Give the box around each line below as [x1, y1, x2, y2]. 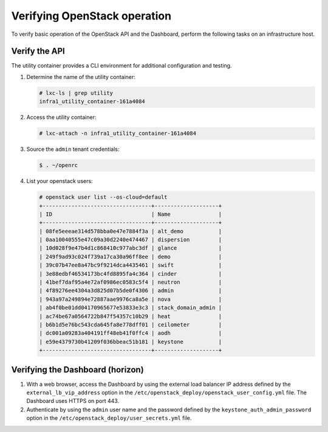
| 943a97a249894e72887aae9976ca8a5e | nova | [39, 295, 222, 303]
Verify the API [11, 46, 65, 57]
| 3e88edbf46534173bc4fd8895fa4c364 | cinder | [39, 270, 222, 277]
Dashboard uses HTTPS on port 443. [26, 397, 120, 405]
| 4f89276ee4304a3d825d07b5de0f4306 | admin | [39, 287, 222, 294]
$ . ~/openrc [39, 162, 78, 169]
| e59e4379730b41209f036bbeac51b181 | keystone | [39, 338, 222, 345]
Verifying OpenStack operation [11, 9, 172, 22]
